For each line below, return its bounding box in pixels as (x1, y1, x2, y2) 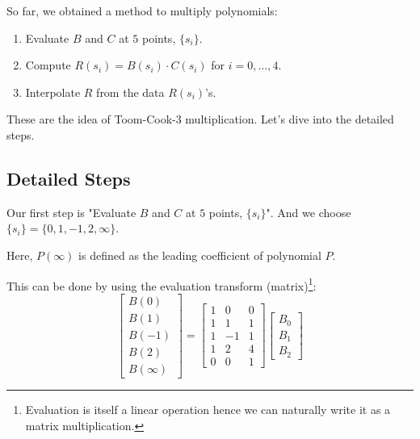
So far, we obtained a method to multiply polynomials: (6, 2, 278, 19)
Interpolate (25, 83, 81, 100)
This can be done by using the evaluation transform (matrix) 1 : (6, 274, 317, 294)
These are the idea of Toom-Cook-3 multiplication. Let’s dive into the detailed (6, 111, 394, 128)
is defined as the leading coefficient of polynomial (78, 246, 321, 263)
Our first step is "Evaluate (6, 203, 136, 220)
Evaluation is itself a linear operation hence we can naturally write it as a (25, 400, 391, 417)
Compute (25, 56, 71, 73)
